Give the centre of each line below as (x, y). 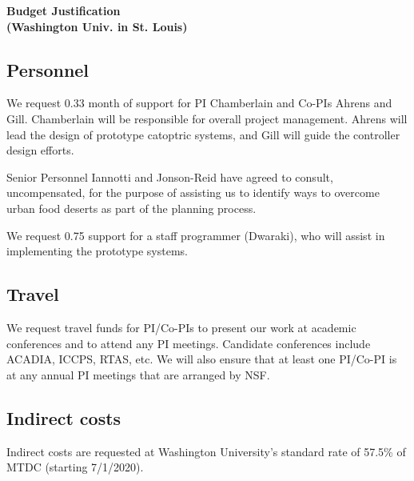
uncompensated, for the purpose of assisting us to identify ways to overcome (193, 192)
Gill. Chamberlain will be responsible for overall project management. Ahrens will (207, 118)
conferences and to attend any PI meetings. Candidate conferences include (189, 343)
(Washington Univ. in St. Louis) (97, 26)
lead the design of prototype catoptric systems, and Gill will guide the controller (203, 134)
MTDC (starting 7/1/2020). (75, 467)
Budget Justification (64, 10)
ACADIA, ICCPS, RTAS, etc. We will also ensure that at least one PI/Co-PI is (202, 359)
